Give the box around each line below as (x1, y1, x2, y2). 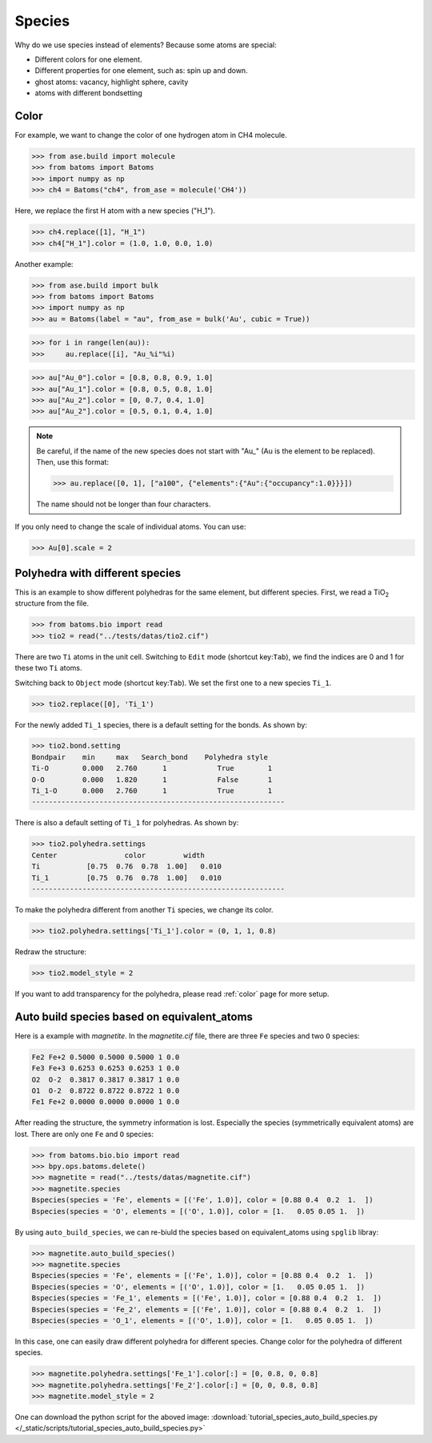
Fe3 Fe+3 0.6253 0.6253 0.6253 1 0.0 (31, 1064, 180, 1073)
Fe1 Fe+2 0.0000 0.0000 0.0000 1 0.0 (31, 1098, 180, 1106)
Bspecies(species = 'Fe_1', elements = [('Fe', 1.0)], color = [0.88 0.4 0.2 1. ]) (31, 1294, 382, 1303)
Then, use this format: (36, 457, 110, 467)
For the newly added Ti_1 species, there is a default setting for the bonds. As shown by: (14, 719, 308, 729)
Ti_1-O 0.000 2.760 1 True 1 (31, 786, 273, 796)
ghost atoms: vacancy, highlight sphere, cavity (34, 77, 189, 87)
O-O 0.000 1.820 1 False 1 (31, 775, 273, 784)
